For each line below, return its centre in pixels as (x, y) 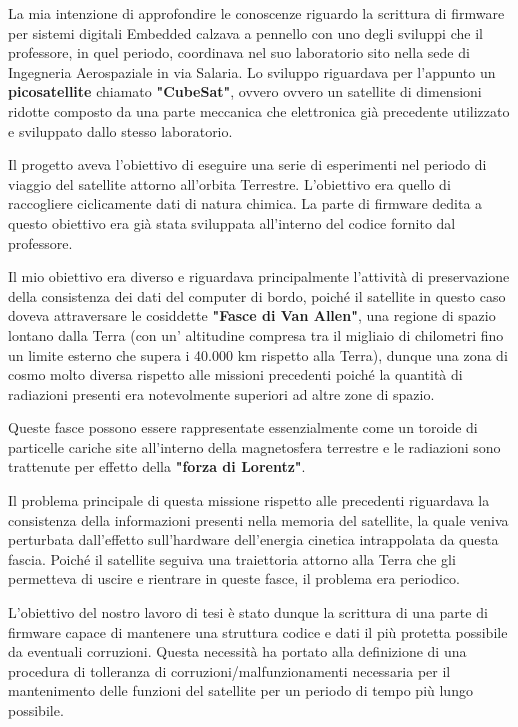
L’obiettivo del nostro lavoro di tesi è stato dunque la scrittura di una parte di (248, 612)
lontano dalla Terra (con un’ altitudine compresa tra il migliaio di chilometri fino (256, 334)
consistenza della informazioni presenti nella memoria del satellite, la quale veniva (258, 519)
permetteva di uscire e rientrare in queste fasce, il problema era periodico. (234, 578)
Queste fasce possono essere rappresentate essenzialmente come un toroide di (243, 427)
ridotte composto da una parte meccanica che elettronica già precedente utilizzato (259, 110)
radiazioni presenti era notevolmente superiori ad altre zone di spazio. (221, 393)
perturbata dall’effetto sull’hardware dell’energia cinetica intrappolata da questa (253, 539)
